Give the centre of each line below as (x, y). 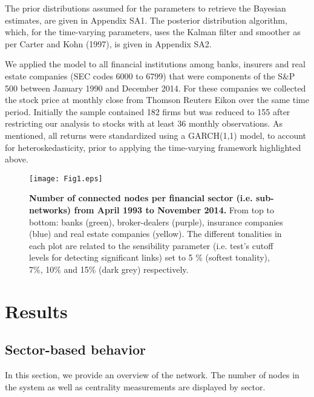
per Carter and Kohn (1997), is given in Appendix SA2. (108, 43)
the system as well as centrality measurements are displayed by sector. (135, 386)
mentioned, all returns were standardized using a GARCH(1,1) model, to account (156, 135)
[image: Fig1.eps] (66, 178)
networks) (50, 209)
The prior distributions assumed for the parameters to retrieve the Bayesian (146, 8)
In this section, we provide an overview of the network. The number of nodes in (152, 375)
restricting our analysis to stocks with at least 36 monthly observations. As (144, 123)
